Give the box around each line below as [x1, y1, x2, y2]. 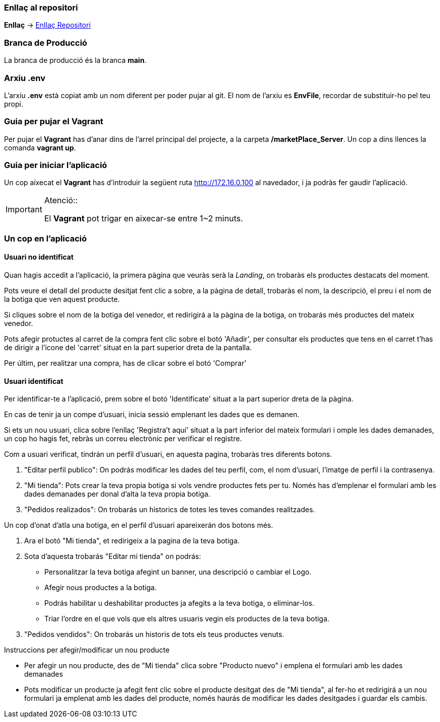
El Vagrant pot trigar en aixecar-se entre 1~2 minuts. [44, 213, 243, 224]
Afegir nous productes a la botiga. [44, 583, 157, 592]
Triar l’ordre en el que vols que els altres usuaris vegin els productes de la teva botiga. [44, 614, 330, 623]
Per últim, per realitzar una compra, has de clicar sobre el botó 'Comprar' [4, 358, 247, 367]
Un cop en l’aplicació [4, 233, 87, 244]
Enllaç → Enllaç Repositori [4, 21, 91, 30]
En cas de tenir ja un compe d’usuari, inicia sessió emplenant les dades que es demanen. [4, 410, 300, 419]
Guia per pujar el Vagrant [4, 116, 104, 127]
